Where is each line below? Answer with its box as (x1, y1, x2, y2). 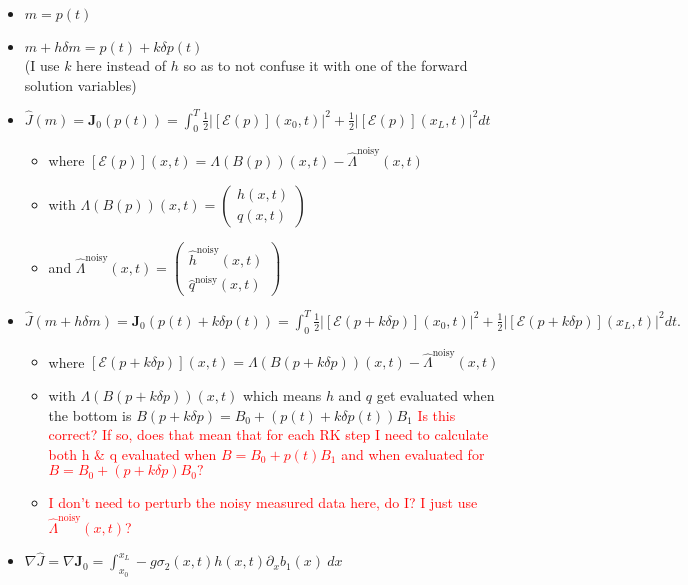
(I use (24, 55, 60, 75)
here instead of (76, 55, 167, 75)
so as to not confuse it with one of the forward (183, 55, 468, 75)
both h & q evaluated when (48, 443, 217, 464)
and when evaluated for (341, 443, 485, 464)
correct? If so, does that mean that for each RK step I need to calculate (48, 424, 489, 445)
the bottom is (48, 404, 132, 425)
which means (242, 384, 322, 405)
